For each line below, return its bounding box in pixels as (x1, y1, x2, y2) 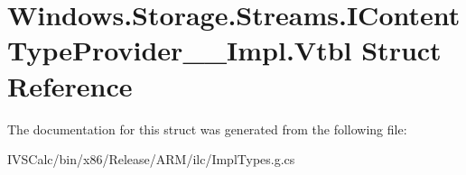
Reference (7, 67, 133, 104)
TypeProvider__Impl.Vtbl (7, 32, 352, 69)
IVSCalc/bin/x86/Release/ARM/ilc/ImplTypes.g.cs (7, 150, 295, 169)
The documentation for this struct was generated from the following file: (7, 119, 407, 138)
